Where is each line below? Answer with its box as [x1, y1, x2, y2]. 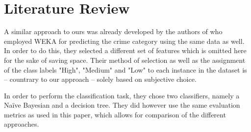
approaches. [4, 119, 39, 129]
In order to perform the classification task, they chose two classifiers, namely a [4, 90, 240, 100]
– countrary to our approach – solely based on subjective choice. [4, 74, 197, 84]
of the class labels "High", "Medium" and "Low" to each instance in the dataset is [4, 64, 247, 75]
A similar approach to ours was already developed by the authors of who [4, 26, 223, 37]
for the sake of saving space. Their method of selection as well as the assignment [4, 55, 246, 65]
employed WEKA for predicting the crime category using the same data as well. [4, 36, 245, 46]
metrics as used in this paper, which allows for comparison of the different [4, 109, 226, 119]
